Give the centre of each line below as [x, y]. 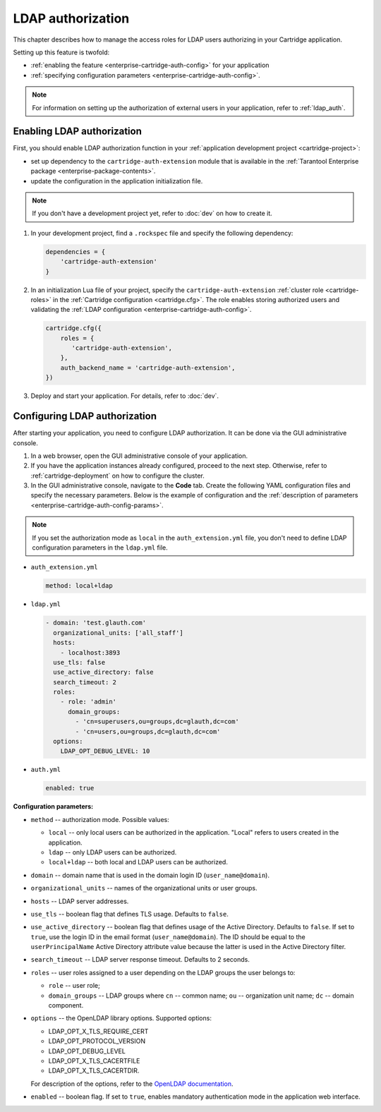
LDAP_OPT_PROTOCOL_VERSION [97, 1041]
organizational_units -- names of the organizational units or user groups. [144, 888]
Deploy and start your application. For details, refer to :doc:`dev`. [125, 396]
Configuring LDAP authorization [85, 416]
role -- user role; [74, 986]
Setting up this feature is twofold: [61, 52]
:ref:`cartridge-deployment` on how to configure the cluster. [117, 476]
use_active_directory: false [104, 672]
